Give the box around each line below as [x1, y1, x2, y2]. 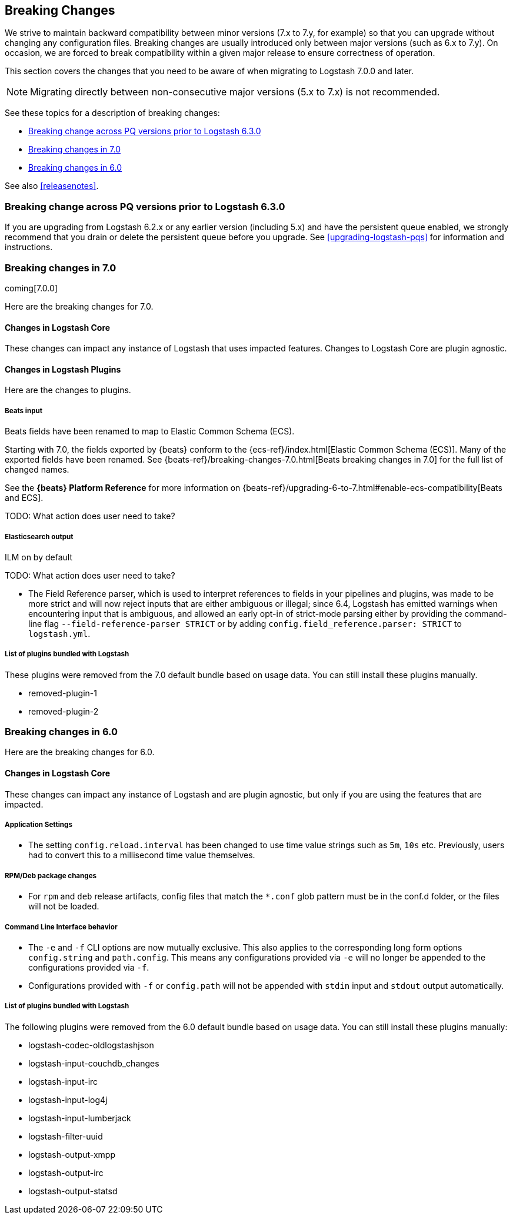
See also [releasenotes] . [5, 181, 99, 191]
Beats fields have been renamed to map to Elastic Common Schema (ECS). [5, 426, 295, 437]
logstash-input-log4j [28, 1094, 108, 1105]
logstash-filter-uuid [28, 1131, 103, 1141]
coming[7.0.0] [5, 283, 58, 293]
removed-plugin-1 [28, 687, 97, 698]
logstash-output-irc [28, 1167, 104, 1178]
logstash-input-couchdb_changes [28, 1058, 159, 1068]
